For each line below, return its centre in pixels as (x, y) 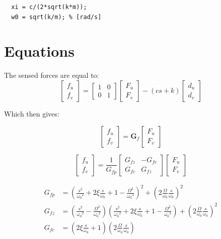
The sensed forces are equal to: (52, 75)
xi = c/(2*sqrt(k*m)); (49, 7)
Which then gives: (32, 113)
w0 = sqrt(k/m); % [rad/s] (56, 17)
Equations (39, 51)
